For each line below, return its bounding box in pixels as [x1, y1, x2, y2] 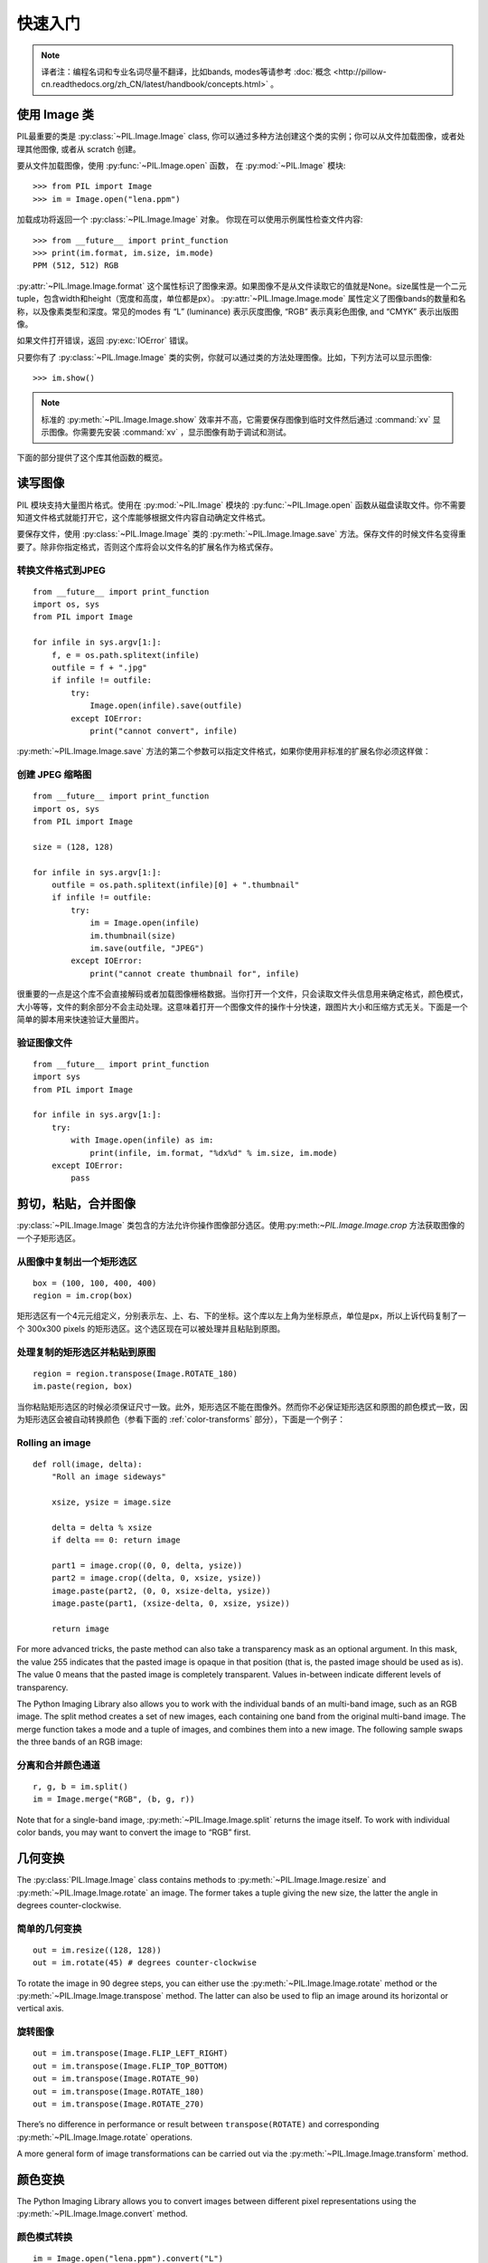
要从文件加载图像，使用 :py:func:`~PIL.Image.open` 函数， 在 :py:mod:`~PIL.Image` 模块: [16, 160, 346, 171]
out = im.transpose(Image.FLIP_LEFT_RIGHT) [33, 2048, 229, 2058]
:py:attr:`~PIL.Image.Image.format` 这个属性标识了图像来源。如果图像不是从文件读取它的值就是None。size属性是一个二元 [16, 281, 467, 291]
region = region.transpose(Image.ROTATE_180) [33, 1368, 239, 1379]
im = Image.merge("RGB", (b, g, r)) [33, 1794, 195, 1805]
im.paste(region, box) [33, 1381, 134, 1391]
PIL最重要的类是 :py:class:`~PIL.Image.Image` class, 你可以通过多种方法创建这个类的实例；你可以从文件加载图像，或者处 [16, 131, 465, 142]
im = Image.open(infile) [89, 918, 201, 928]
